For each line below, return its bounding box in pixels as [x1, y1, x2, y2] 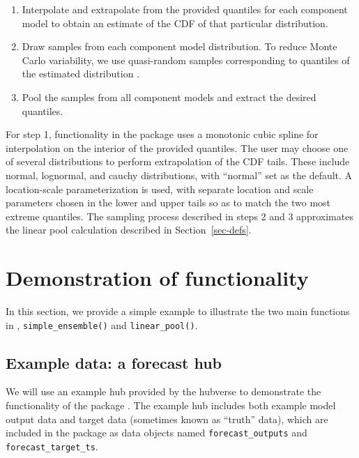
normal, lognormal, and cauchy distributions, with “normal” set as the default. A [6, 167, 353, 182]
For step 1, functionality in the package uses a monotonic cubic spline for [6, 127, 319, 142]
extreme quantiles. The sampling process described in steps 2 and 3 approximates [6, 208, 353, 223]
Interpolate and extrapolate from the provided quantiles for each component [22, 2, 348, 16]
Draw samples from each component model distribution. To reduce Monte [22, 39, 337, 54]
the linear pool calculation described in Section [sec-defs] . [6, 222, 252, 237]
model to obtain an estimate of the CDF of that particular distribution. [22, 15, 328, 30]
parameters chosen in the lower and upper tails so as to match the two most [6, 195, 331, 210]
